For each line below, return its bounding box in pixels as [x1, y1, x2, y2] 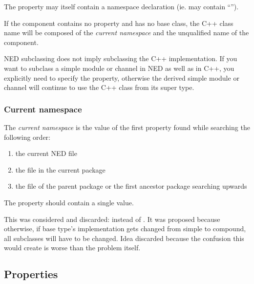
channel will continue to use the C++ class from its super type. [4, 82, 194, 92]
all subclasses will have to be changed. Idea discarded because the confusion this [4, 233, 244, 243]
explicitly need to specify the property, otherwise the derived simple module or [4, 72, 239, 83]
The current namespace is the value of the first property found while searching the [4, 122, 250, 132]
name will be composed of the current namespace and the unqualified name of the [4, 27, 249, 38]
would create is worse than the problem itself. [4, 242, 141, 253]
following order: [4, 131, 50, 142]
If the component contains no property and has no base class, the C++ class [4, 18, 233, 28]
